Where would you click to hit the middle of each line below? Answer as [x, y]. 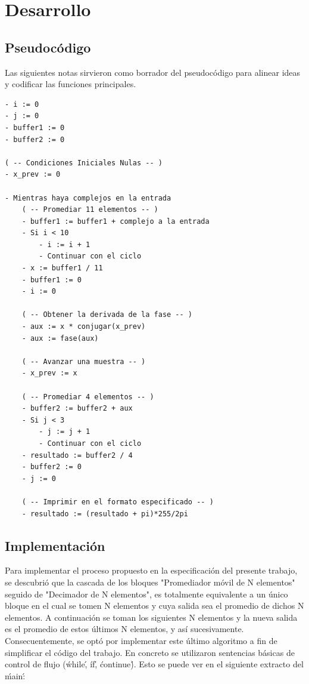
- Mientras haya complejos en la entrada [88, 198]
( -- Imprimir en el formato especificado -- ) [118, 502]
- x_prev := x [49, 373]
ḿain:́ [15, 675]
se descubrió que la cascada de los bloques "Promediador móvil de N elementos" [150, 582]
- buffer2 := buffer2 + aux [77, 409]
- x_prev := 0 [33, 175]
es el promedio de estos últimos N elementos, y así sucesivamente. [124, 629]
